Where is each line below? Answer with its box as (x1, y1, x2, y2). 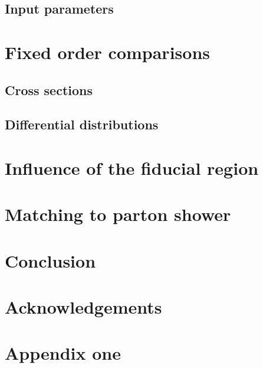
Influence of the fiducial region (5, 155, 259, 180)
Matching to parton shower (5, 202, 231, 226)
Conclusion (5, 248, 96, 272)
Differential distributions (5, 115, 159, 133)
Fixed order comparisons (5, 40, 210, 64)
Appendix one (5, 341, 121, 365)
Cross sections (5, 80, 93, 99)
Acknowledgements (5, 295, 162, 319)
